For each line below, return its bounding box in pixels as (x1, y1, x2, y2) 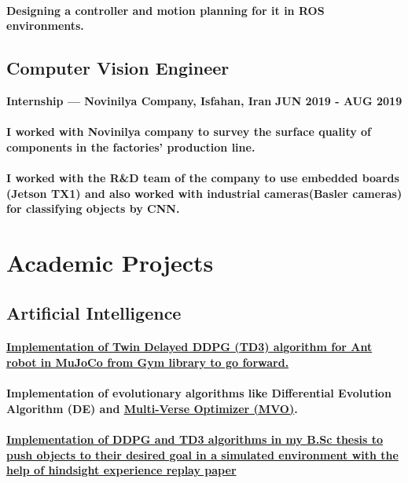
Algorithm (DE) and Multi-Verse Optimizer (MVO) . (6, 400, 298, 416)
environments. (6, 17, 84, 34)
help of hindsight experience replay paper (6, 462, 237, 478)
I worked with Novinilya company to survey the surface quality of (6, 123, 372, 140)
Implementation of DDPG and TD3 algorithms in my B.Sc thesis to (6, 431, 384, 448)
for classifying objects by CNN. (6, 200, 180, 217)
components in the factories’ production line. (6, 138, 255, 155)
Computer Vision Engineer (6, 56, 230, 80)
